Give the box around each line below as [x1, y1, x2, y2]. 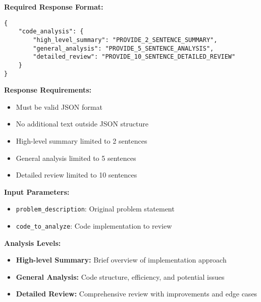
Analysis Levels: [4, 237, 61, 248]
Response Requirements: [4, 84, 92, 95]
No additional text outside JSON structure [16, 118, 148, 129]
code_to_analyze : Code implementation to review [16, 221, 172, 231]
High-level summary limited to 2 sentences [16, 135, 147, 146]
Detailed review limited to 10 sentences [16, 169, 137, 180]
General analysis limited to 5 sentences [16, 152, 136, 163]
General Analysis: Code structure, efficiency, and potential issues [16, 271, 225, 282]
